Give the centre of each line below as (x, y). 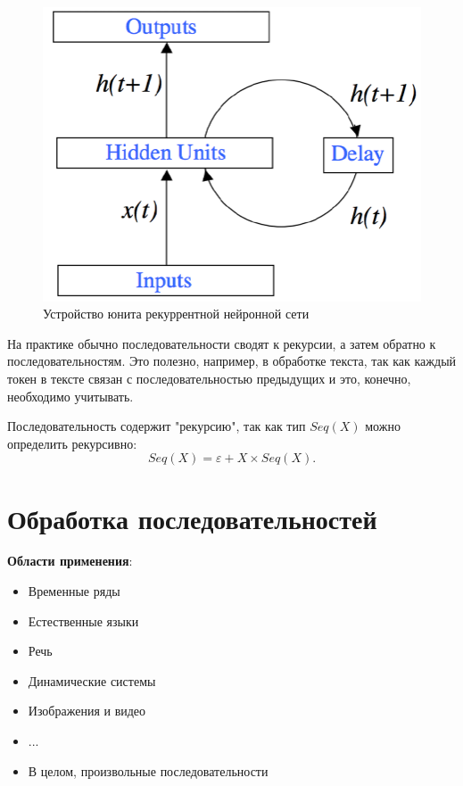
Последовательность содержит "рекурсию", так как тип (157, 426)
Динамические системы (92, 680)
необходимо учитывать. (70, 396)
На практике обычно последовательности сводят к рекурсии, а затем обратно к (222, 343)
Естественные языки (83, 621)
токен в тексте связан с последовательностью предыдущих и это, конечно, (209, 378)
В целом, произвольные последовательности (148, 770)
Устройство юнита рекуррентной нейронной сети (176, 314)
